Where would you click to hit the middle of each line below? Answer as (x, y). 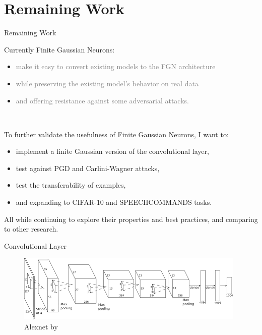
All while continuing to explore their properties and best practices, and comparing (131, 219)
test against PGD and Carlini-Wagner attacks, (88, 168)
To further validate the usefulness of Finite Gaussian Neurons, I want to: (116, 134)
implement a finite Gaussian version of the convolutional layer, (112, 151)
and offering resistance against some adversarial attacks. (102, 100)
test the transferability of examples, (71, 185)
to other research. (31, 229)
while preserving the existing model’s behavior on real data (107, 83)
